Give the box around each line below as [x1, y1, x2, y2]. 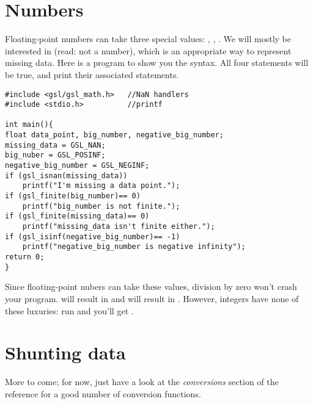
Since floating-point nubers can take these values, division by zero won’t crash [5, 280, 297, 293]
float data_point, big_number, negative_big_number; [5, 131, 224, 140]
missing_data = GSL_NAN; [5, 140, 106, 150]
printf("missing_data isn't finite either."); [22, 222, 215, 231]
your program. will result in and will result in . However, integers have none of [5, 292, 299, 305]
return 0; [5, 253, 45, 261]
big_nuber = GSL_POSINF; [5, 151, 106, 160]
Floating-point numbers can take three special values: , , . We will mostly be [5, 32, 292, 45]
